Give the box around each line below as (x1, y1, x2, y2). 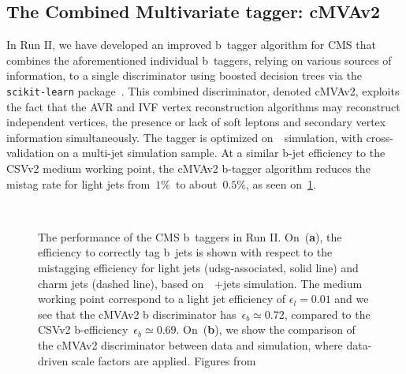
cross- (366, 129, 393, 145)
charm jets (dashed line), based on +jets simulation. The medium (38, 275, 363, 291)
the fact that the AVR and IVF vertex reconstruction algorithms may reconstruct (6, 98, 400, 114)
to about (175, 175, 218, 192)
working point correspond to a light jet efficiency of (38, 290, 286, 307)
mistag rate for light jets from (6, 175, 151, 192)
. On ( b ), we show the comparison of (176, 321, 356, 338)
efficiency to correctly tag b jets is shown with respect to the (38, 244, 333, 260)
